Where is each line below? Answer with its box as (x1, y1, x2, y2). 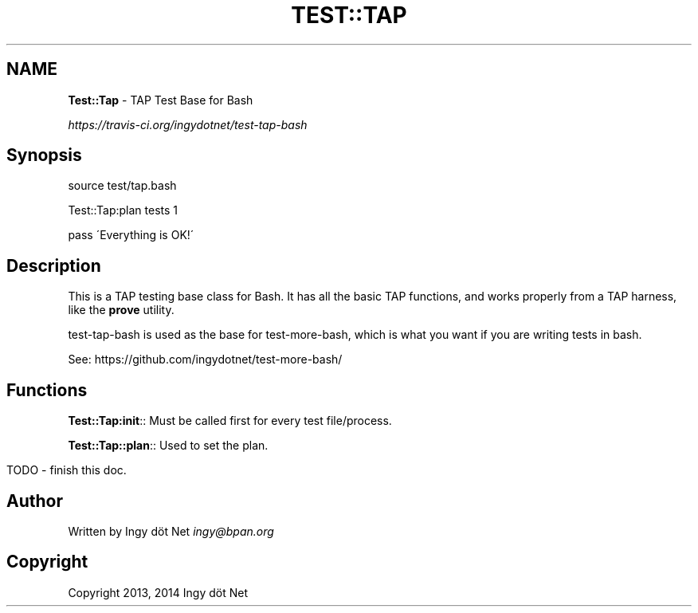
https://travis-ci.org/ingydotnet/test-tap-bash (68, 117, 308, 132)
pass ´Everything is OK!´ (68, 228, 194, 242)
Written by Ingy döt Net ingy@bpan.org (68, 524, 274, 538)
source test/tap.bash (68, 179, 177, 193)
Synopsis (6, 145, 82, 166)
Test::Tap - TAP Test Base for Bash (68, 92, 253, 107)
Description (6, 255, 101, 276)
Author (6, 490, 63, 511)
